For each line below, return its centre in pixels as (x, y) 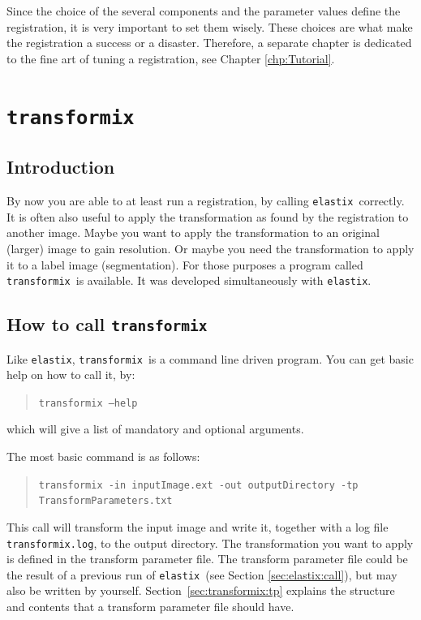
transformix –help (88, 403)
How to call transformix (107, 324)
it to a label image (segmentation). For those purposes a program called (185, 264)
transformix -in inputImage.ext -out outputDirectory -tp (198, 485)
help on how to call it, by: (71, 375)
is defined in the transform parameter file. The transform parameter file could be (207, 559)
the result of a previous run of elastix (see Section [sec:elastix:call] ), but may (202, 574)
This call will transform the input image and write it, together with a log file (198, 526)
